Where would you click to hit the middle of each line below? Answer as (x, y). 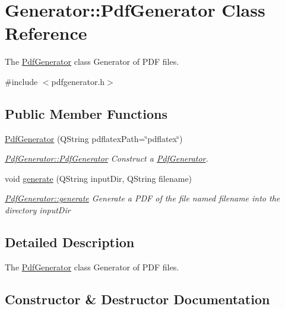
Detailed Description (70, 242)
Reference (46, 33)
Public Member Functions (86, 113)
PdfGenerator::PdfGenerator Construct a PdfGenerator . (107, 158)
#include (21, 81)
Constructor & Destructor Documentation (137, 299)
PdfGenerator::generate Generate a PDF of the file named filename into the (142, 198)
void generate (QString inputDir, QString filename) (99, 178)
